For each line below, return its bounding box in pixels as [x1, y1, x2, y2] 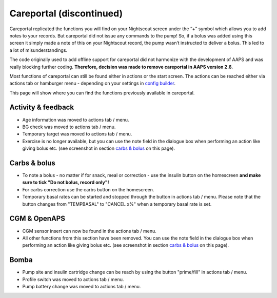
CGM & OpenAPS [9, 214, 65, 223]
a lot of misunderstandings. [9, 47, 68, 53]
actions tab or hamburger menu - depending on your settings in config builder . [9, 80, 176, 87]
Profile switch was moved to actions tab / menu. [22, 276, 124, 282]
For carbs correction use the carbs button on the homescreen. [22, 186, 154, 192]
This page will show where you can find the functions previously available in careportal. [9, 90, 195, 96]
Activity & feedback [9, 103, 74, 112]
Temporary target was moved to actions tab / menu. [22, 131, 132, 137]
